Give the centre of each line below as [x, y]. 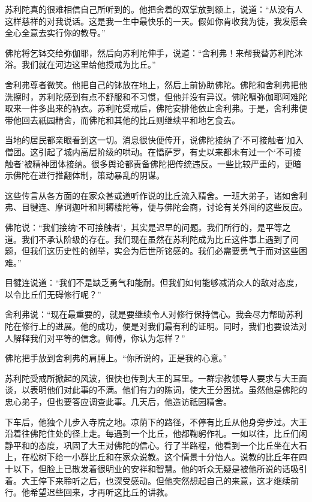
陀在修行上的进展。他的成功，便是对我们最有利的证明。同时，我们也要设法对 [156, 326]
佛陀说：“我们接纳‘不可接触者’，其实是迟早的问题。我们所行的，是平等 [144, 227]
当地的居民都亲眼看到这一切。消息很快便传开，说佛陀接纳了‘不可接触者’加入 [154, 140]
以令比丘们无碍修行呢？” [53, 294]
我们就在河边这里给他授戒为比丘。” [88, 64]
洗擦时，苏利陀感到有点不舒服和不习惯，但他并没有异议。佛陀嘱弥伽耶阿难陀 [156, 96]
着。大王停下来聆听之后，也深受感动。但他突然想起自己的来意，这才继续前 [152, 480]
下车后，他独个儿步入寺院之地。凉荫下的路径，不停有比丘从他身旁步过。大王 [156, 421]
